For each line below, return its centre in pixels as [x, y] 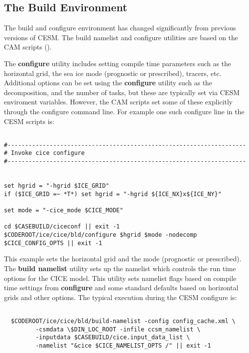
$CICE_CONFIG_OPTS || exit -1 [53, 243]
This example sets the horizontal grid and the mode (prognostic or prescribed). [123, 259]
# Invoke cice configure [44, 153]
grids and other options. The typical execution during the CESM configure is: [121, 297]
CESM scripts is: [29, 121]
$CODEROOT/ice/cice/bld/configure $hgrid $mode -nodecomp [100, 235]
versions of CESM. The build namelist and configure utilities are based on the [121, 37]
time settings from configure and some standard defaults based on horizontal [121, 288]
